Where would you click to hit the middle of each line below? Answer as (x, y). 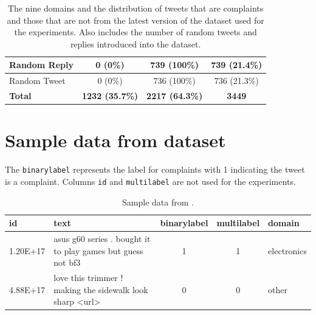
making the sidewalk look (101, 289)
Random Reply (41, 65)
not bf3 (67, 262)
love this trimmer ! (88, 278)
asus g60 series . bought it (102, 239)
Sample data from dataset (115, 140)
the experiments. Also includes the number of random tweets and (136, 32)
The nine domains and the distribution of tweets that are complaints (136, 8)
